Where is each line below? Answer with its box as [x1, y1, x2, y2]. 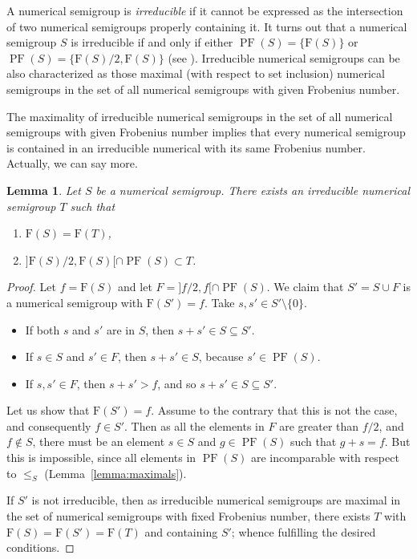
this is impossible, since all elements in [6, 449, 196, 466]
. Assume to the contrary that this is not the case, [151, 402, 398, 419]
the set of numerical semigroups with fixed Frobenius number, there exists [6, 508, 370, 525]
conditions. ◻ [6, 539, 75, 556]
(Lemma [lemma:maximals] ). [44, 464, 187, 481]
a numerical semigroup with [6, 294, 144, 310]
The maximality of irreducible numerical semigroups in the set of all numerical [6, 107, 393, 124]
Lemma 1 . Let [6, 181, 81, 198]
